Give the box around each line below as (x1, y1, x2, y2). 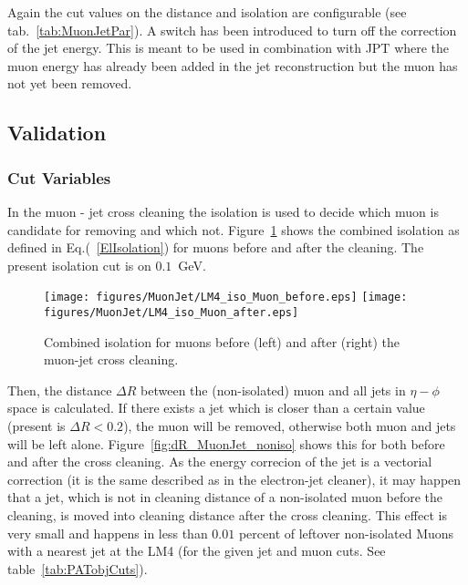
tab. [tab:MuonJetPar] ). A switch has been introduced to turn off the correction (7, 20, 457, 39)
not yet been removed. (7, 74, 132, 93)
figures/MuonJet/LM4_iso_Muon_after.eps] (44, 306, 299, 319)
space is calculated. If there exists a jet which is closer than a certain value (7, 398, 425, 417)
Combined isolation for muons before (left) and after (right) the (44, 332, 400, 351)
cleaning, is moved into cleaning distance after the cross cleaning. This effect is (7, 506, 447, 524)
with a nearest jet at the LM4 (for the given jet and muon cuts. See (7, 541, 386, 560)
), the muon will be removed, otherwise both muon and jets (123, 416, 456, 436)
